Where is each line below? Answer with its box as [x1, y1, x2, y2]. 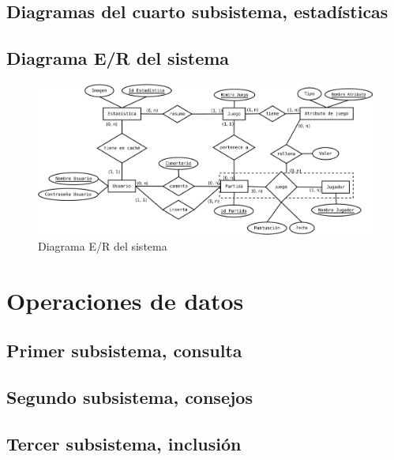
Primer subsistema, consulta [6, 338, 242, 363]
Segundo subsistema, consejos [6, 385, 253, 409]
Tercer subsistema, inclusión [6, 431, 242, 455]
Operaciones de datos [6, 284, 244, 316]
